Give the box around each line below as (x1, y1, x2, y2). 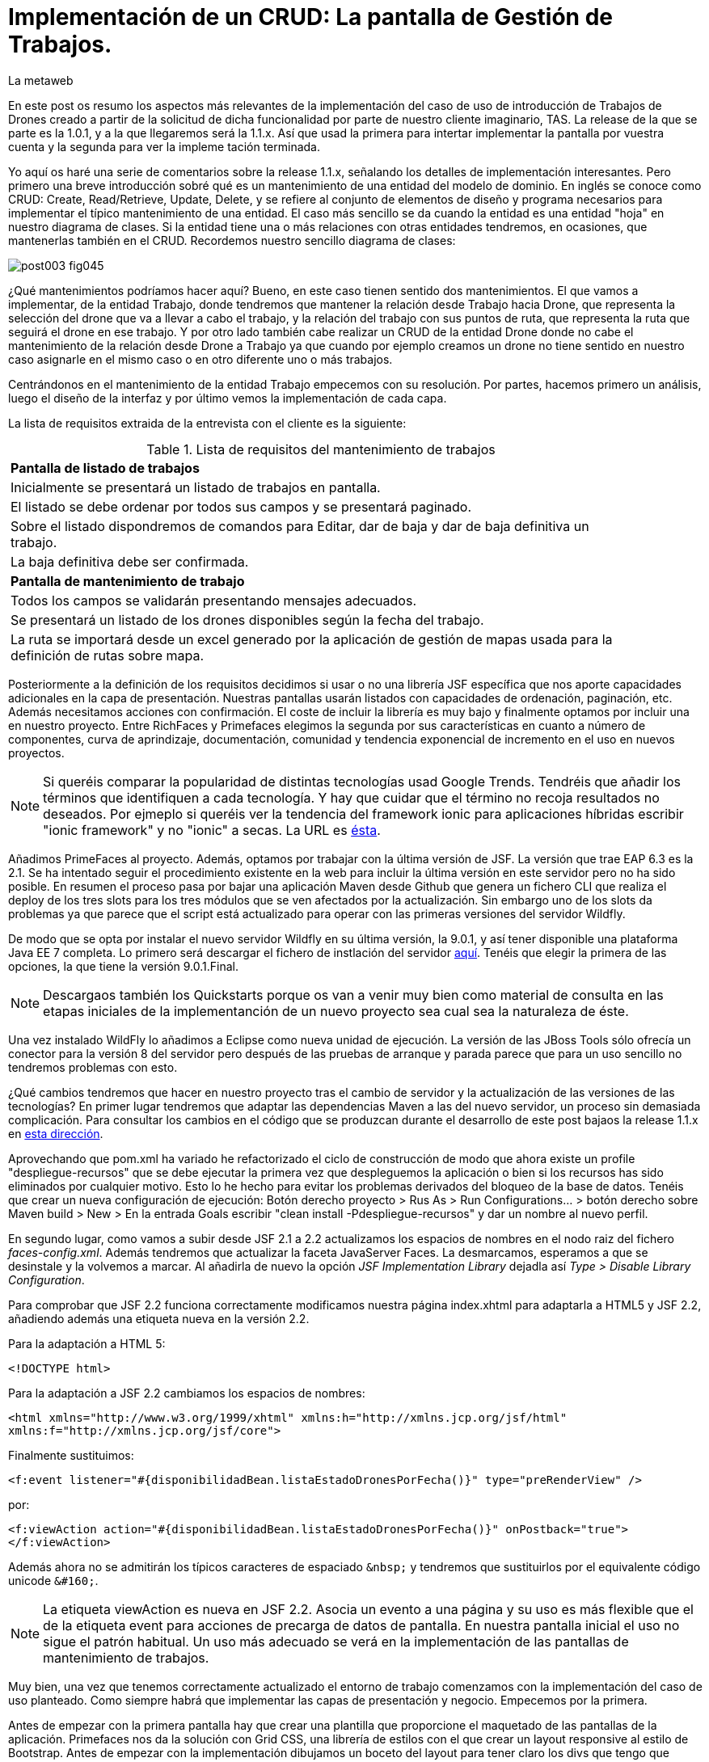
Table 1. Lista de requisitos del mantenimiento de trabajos (146, 440, 496, 457)
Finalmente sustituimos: (8, 1448, 134, 1462)
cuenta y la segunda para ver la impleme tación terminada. (8, 139, 320, 154)
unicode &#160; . (8, 1573, 99, 1587)
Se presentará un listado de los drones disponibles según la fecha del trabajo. (11, 611, 484, 628)
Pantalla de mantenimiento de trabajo (11, 572, 245, 589)
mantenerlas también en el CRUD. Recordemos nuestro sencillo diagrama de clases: (8, 233, 456, 247)
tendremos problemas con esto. (8, 1060, 178, 1074)
